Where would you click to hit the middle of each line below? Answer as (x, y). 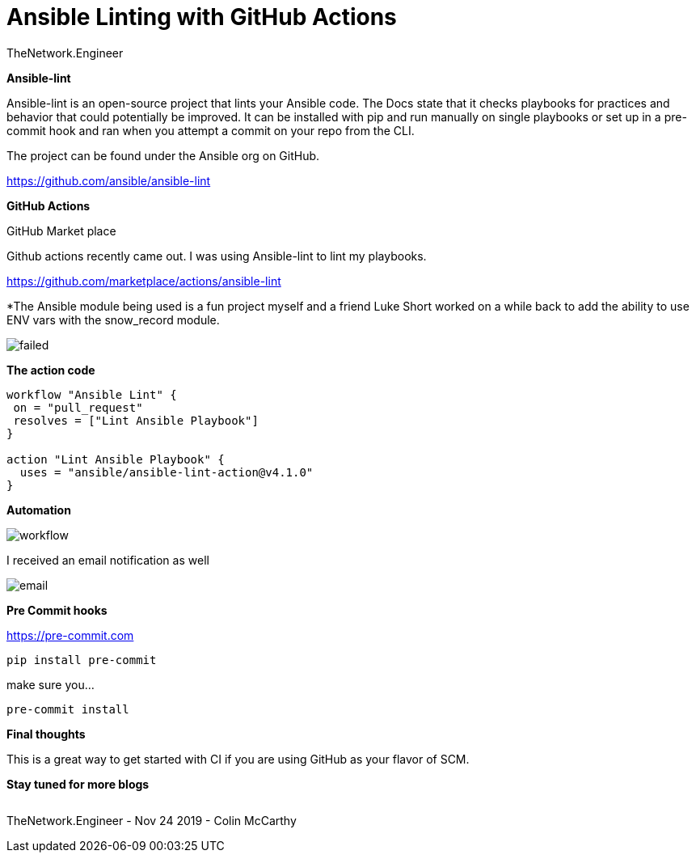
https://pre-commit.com (70, 635)
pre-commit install (68, 709)
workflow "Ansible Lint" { (92, 394)
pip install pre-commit (82, 660)
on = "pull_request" (78, 407)
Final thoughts (46, 734)
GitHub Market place (61, 231)
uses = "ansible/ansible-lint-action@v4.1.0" (167, 472)
